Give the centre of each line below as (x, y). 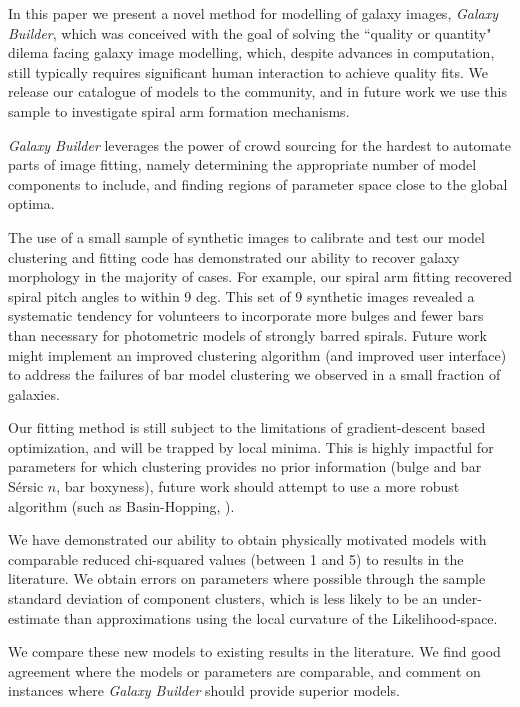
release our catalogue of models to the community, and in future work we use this (257, 91)
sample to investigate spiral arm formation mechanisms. (179, 110)
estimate (34, 617)
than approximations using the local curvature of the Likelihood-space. (281, 617)
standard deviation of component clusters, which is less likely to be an (223, 598)
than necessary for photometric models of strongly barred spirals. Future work (247, 334)
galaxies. (34, 393)
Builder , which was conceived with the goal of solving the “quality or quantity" (250, 32)
